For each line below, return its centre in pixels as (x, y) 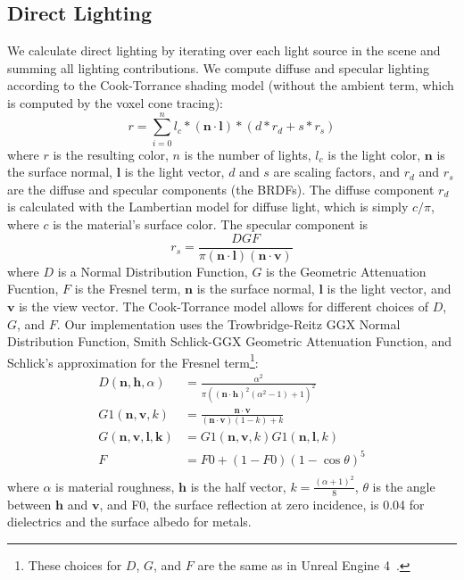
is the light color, (374, 154)
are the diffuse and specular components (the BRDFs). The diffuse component (221, 189)
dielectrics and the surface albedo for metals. (129, 522)
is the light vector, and (389, 289)
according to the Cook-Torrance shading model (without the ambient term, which (231, 85)
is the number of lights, (248, 154)
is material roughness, (115, 486)
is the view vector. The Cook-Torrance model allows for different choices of (224, 306)
